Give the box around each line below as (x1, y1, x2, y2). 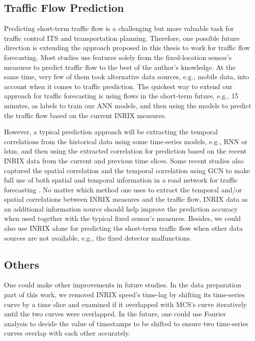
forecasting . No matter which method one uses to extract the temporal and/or (4, 184, 242, 194)
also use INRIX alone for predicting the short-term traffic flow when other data (4, 223, 243, 233)
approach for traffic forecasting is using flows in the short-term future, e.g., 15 (4, 91, 239, 101)
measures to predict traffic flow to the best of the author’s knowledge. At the (4, 62, 236, 72)
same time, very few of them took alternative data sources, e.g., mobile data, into (4, 71, 249, 82)
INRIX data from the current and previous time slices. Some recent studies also (4, 155, 244, 165)
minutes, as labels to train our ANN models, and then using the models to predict (4, 100, 252, 110)
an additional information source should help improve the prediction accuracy (4, 203, 238, 214)
